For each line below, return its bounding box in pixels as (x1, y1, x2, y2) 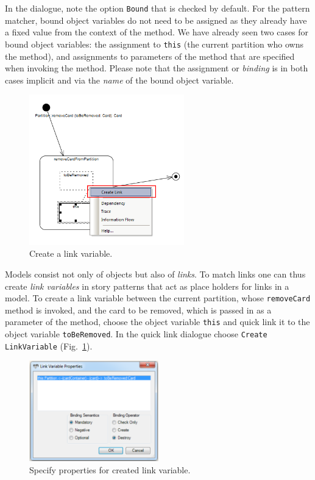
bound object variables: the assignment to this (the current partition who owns (5, 37, 303, 50)
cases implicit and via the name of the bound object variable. (5, 73, 234, 86)
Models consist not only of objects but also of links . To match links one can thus (5, 267, 306, 280)
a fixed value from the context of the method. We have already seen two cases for (5, 26, 309, 38)
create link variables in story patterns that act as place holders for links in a (5, 279, 289, 292)
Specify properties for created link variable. (29, 463, 191, 476)
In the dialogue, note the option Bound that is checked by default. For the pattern (5, 2, 310, 14)
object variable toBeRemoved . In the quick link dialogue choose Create (5, 328, 267, 340)
